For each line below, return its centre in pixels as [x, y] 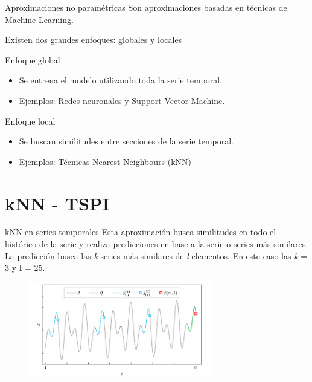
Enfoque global [33, 60]
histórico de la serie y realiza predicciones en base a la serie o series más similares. [157, 244]
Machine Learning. [39, 19]
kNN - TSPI [58, 203]
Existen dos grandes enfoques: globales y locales [94, 40]
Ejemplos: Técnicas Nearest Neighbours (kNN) [105, 161]
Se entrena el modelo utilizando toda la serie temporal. [120, 80]
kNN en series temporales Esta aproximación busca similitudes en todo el [141, 232]
